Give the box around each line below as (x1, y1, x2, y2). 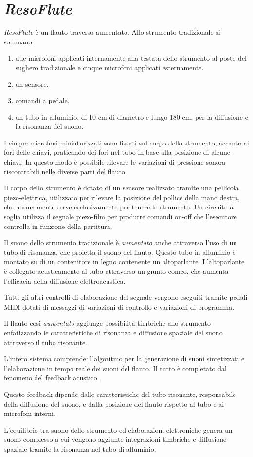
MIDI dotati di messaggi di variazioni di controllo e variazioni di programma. (4, 301, 235, 312)
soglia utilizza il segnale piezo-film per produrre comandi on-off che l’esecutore (4, 211, 237, 222)
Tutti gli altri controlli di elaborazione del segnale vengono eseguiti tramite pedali (4, 292, 248, 302)
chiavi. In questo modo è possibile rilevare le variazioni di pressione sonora (4, 157, 226, 167)
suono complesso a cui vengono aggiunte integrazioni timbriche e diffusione (4, 434, 227, 444)
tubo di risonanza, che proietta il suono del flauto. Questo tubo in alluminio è (4, 247, 235, 257)
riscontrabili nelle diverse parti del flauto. (4, 166, 127, 176)
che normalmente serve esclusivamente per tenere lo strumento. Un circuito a (4, 202, 234, 212)
